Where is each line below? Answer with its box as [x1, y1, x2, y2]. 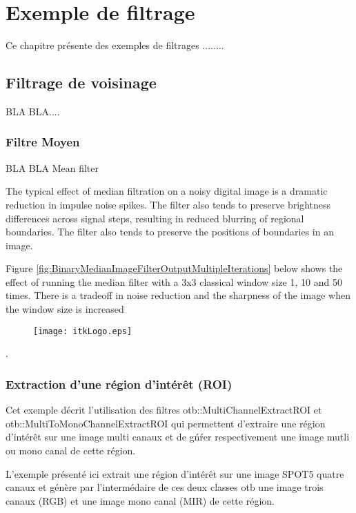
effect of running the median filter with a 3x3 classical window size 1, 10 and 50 [6, 274, 342, 289]
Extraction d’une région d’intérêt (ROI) [6, 375, 233, 392]
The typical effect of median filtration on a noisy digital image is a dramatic [6, 184, 328, 198]
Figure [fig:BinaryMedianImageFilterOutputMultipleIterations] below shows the [6, 261, 343, 275]
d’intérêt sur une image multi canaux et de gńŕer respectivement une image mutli [6, 429, 350, 444]
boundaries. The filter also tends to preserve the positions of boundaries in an [6, 224, 334, 239]
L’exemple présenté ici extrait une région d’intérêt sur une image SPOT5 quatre [6, 466, 344, 481]
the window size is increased [6, 302, 124, 316]
